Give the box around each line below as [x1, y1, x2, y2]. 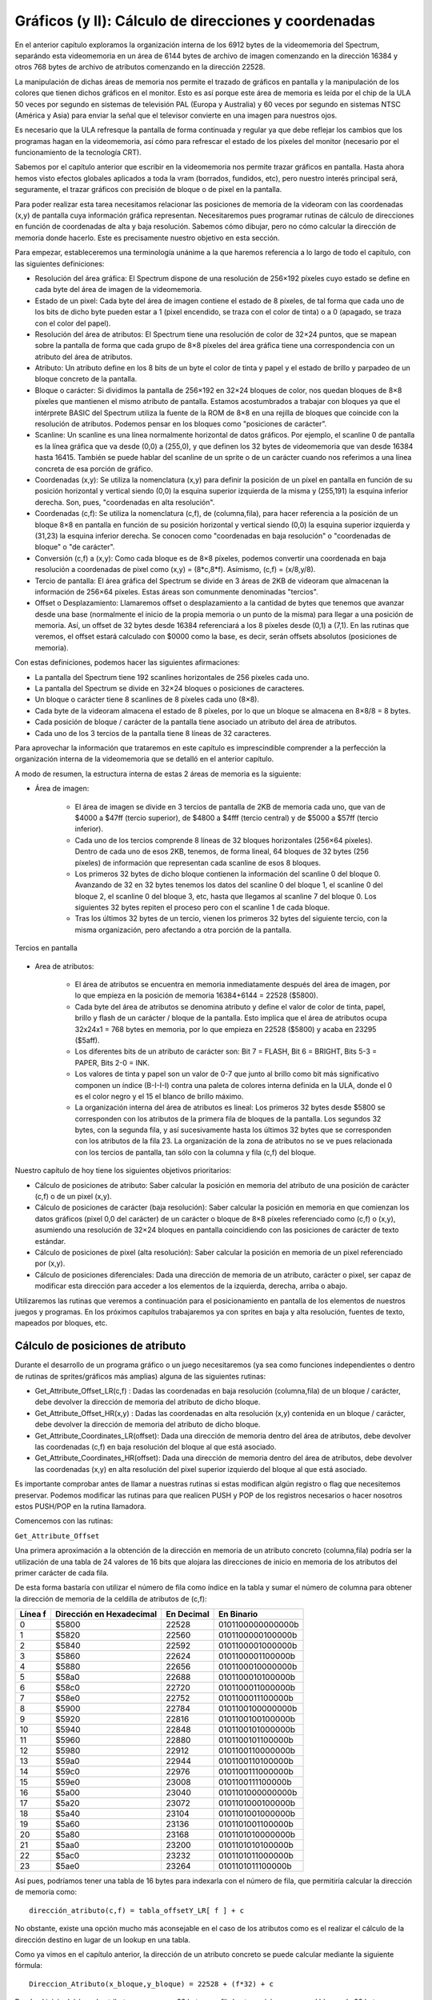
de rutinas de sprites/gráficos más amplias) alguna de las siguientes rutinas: [14, 1371, 266, 1381]
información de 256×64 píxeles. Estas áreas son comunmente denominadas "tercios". [34, 586, 319, 596]
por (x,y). [34, 1258, 66, 1268]
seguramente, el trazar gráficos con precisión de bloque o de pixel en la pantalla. [14, 185, 282, 194]
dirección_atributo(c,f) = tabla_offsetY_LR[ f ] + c [29, 1906, 244, 1915]
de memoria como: [14, 1887, 78, 1897]
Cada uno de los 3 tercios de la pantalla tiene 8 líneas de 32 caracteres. [34, 728, 272, 738]
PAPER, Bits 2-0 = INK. [74, 1058, 150, 1067]
